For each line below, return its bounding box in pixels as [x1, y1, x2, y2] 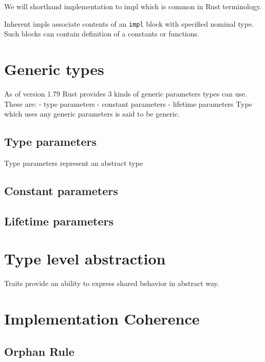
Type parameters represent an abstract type [4, 157, 143, 168]
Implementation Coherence [4, 308, 200, 329]
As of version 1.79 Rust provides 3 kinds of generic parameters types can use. [4, 88, 248, 99]
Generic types [4, 59, 104, 80]
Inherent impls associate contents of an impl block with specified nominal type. [4, 18, 254, 29]
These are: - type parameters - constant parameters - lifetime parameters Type [4, 98, 252, 109]
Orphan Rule [4, 343, 74, 359]
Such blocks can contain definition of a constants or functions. [4, 28, 199, 39]
